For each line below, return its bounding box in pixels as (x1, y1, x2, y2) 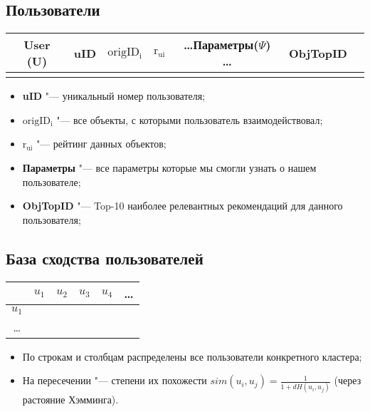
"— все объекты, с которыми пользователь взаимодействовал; (56, 112, 323, 127)
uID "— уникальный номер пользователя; (22, 88, 206, 103)
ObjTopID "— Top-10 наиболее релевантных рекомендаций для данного (22, 198, 343, 213)
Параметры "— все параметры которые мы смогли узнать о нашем (22, 160, 317, 175)
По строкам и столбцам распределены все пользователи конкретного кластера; (22, 349, 362, 364)
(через (334, 373, 361, 388)
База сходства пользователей (6, 247, 203, 269)
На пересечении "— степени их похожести (22, 373, 207, 388)
